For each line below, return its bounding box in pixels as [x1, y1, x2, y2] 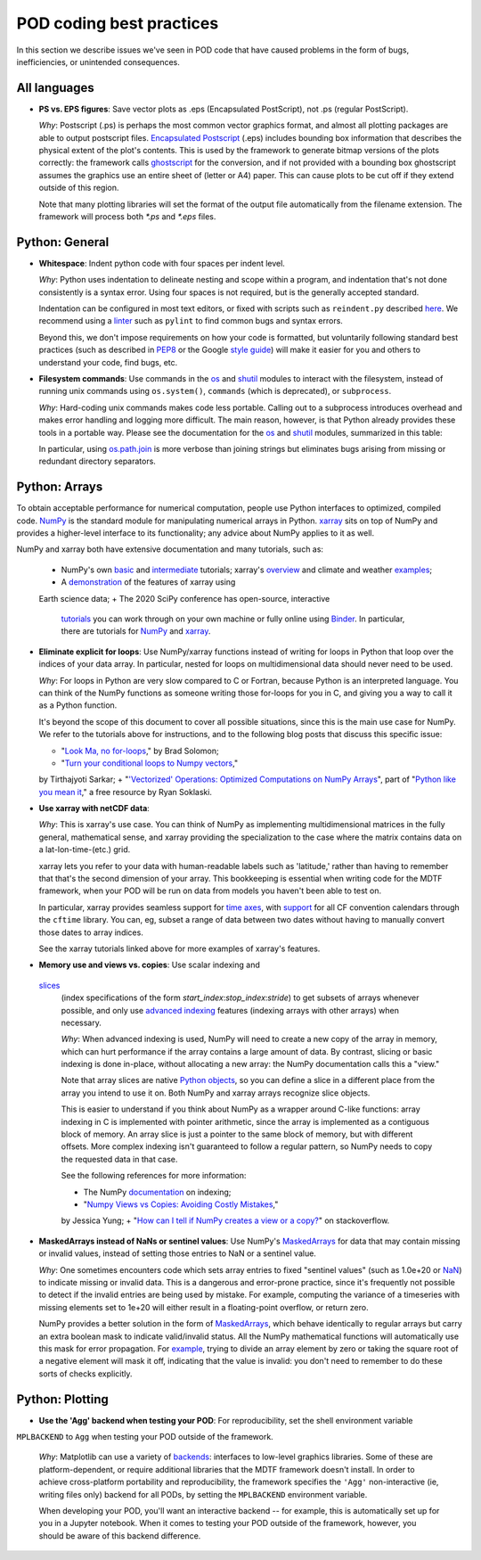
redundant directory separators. [38, 456, 156, 467]
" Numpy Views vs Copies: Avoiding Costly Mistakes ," [83, 1199, 279, 1210]
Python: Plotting [16, 1392, 109, 1407]
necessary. [61, 1017, 102, 1028]
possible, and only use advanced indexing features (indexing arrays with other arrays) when [61, 1005, 400, 1015]
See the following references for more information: [61, 1170, 247, 1181]
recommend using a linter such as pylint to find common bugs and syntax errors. [38, 316, 343, 326]
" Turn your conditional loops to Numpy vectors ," [61, 758, 239, 768]
